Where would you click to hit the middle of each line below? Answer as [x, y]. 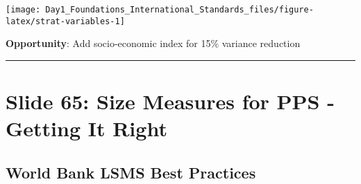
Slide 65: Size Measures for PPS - [170, 101]
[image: [23, 10]
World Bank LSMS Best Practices [131, 172]
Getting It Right [86, 128]
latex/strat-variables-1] [65, 21]
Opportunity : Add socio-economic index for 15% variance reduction [153, 43]
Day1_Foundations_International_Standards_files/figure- [179, 10]
